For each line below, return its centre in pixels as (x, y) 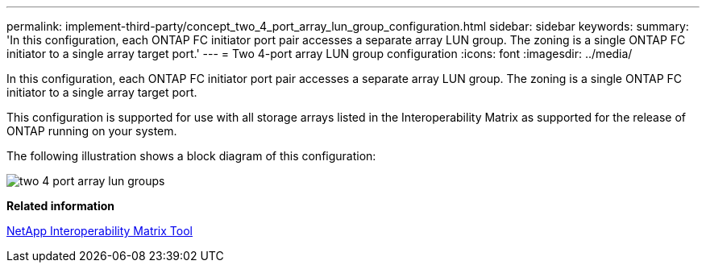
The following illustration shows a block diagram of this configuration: (191, 156)
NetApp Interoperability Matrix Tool (100, 231)
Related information (61, 206)
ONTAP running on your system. (92, 131)
